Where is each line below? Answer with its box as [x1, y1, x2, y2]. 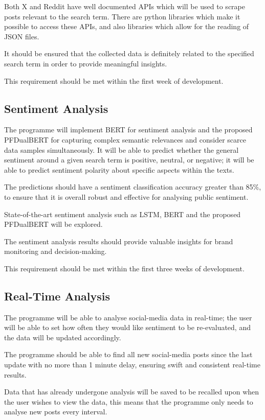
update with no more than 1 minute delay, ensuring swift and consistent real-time [4, 359, 260, 370]
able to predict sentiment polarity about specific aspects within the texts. [4, 164, 234, 175]
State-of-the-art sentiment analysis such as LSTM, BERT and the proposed [4, 208, 241, 219]
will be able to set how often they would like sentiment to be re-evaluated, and [4, 322, 251, 333]
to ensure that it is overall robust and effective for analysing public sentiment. [4, 191, 249, 202]
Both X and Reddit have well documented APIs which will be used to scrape [4, 1, 245, 11]
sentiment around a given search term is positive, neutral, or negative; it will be [4, 154, 254, 165]
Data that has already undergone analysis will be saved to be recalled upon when [4, 386, 259, 397]
